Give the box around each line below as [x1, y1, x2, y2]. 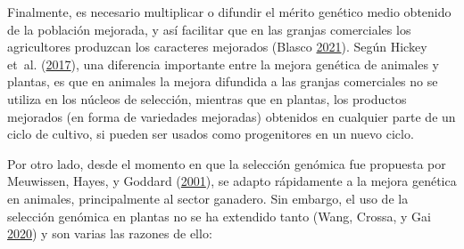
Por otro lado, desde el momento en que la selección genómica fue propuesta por [7, 154, 446, 173]
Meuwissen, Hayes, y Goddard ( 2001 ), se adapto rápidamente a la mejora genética [7, 172, 457, 190]
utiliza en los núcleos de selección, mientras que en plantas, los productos [7, 89, 407, 108]
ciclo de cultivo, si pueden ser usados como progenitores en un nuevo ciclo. [7, 124, 414, 143]
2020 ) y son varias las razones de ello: [7, 224, 212, 243]
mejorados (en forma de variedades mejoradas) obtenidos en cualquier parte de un [7, 107, 456, 125]
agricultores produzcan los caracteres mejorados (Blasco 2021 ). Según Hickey [7, 37, 427, 56]
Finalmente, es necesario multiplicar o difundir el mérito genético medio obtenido [7, 3, 452, 20]
